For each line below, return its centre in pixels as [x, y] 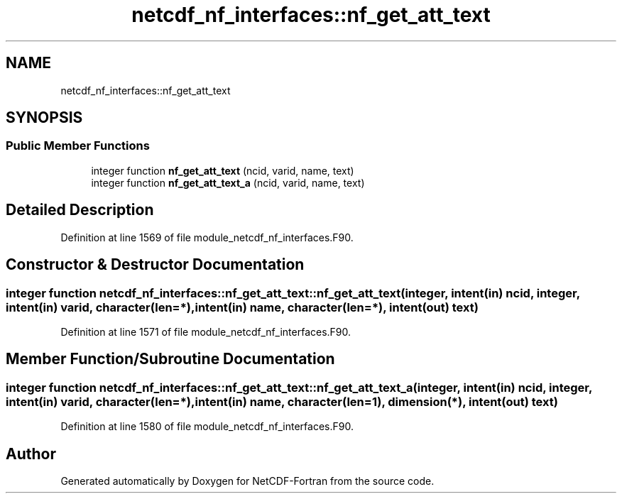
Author [31, 454]
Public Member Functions [78, 146]
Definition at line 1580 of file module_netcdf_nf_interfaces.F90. [207, 427]
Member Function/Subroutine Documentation [170, 359]
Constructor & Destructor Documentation [155, 265]
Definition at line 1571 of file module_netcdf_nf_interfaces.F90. [206, 331]
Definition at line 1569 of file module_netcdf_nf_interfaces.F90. [207, 237]
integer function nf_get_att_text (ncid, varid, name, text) [223, 170]
